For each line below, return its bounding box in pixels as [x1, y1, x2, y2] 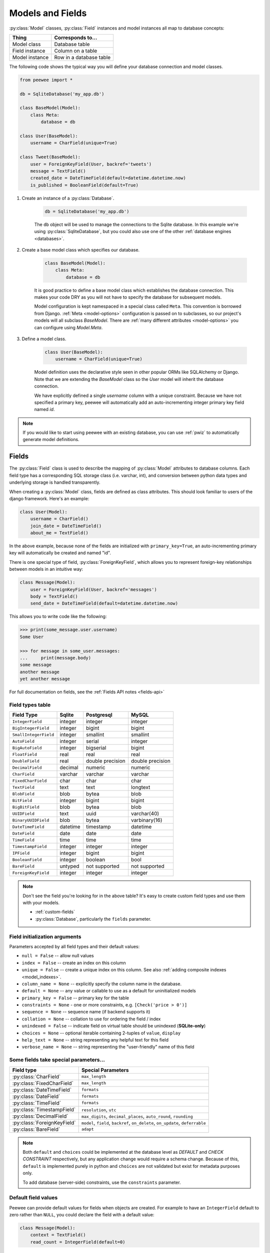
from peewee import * [19, 77, 73, 83]
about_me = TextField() [30, 530, 88, 536]
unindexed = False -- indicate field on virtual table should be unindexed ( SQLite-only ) [21, 1023, 206, 1029]
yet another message [19, 676, 70, 682]
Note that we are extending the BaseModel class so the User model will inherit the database [34, 376, 224, 382]
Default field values [9, 1194, 58, 1201]
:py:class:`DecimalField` [12, 1113, 68, 1120]
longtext [130, 784, 150, 791]
